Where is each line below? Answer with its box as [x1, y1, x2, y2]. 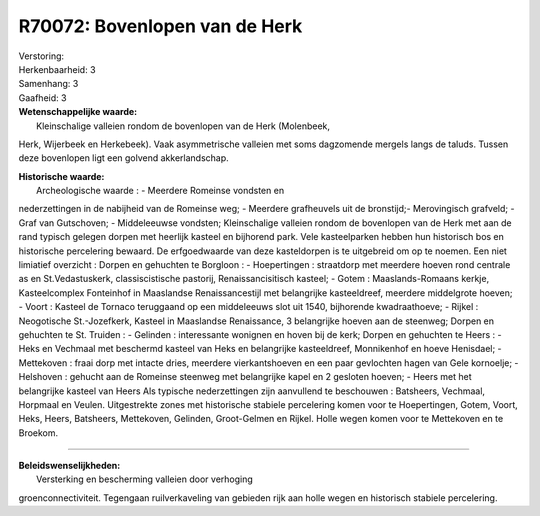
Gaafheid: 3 [18, 91, 67, 104]
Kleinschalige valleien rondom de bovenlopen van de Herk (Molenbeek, [36, 120, 330, 132]
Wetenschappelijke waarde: [18, 106, 138, 118]
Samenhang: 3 [18, 78, 79, 90]
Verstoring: [18, 50, 65, 62]
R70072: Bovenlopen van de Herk [18, 15, 303, 37]
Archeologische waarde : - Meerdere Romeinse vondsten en [36, 185, 285, 197]
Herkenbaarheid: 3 [18, 63, 96, 75]
